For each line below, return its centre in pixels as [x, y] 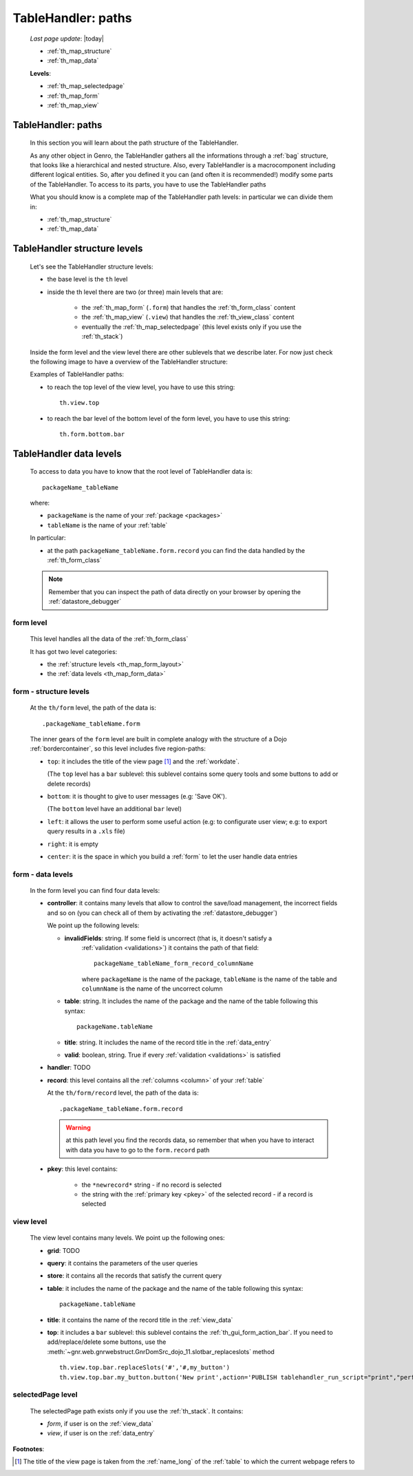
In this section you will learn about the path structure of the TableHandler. [134, 143]
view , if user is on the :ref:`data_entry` [101, 1433]
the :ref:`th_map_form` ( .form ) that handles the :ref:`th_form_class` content [189, 307]
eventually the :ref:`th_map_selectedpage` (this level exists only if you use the [192, 326]
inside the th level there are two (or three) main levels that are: [135, 292]
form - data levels [43, 874]
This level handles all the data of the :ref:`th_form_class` [109, 639]
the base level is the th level [87, 280]
